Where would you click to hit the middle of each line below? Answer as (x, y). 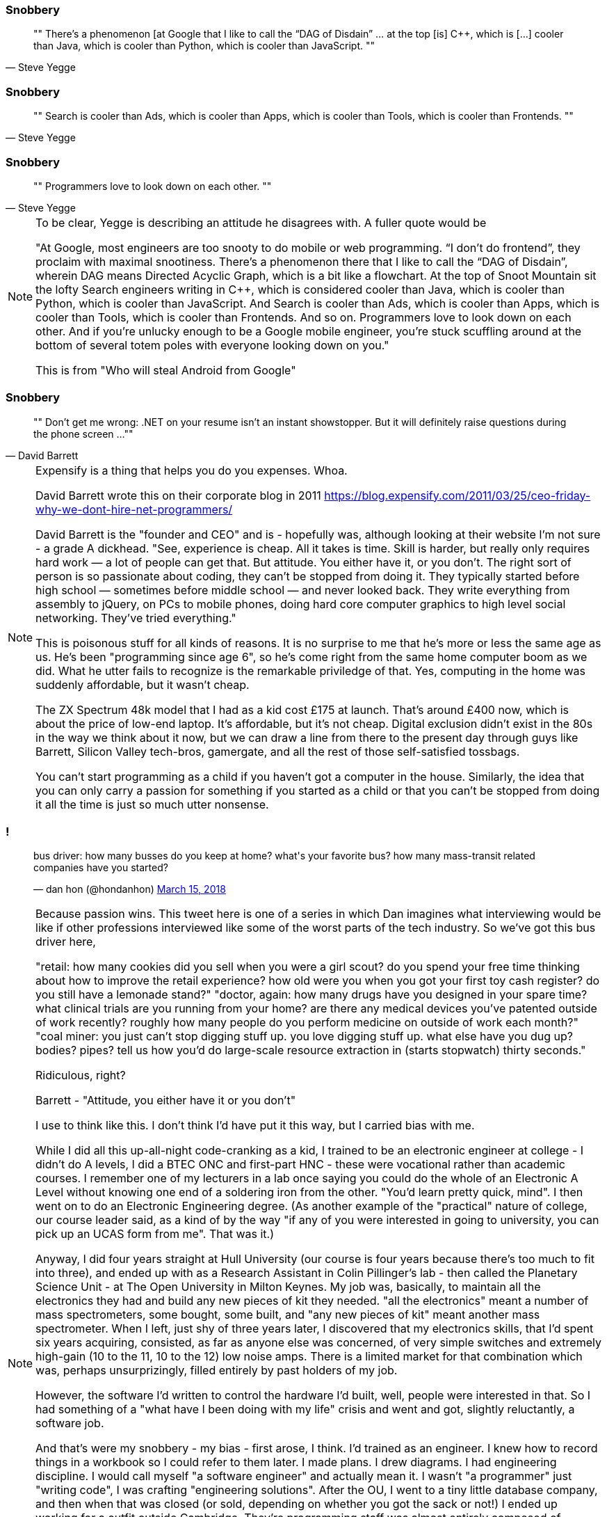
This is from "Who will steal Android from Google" (166, 370)
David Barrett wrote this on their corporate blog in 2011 (178, 495)
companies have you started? (101, 868)
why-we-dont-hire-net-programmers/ (134, 509)
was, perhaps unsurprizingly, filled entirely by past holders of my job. (217, 1371)
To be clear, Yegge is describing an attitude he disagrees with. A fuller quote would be (261, 222)
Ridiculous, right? (81, 1075)
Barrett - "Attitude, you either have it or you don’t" (166, 1101)
